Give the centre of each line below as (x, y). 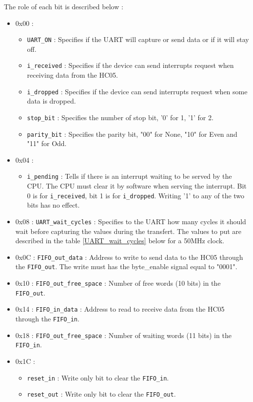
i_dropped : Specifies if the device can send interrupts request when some (137, 91)
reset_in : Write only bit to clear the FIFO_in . (98, 377)
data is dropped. (51, 101)
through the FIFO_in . (47, 319)
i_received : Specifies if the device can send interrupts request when (130, 65)
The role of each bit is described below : (64, 6)
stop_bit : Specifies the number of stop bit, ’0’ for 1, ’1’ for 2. (120, 117)
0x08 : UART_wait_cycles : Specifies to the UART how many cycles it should (131, 221)
